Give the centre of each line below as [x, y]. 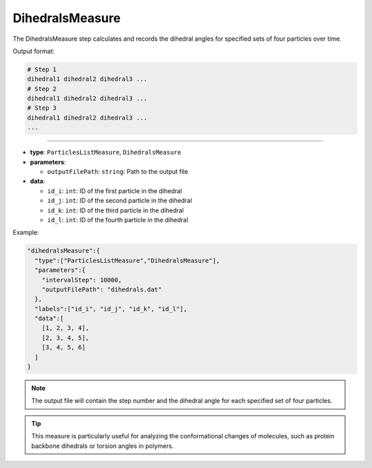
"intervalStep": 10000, [82, 280]
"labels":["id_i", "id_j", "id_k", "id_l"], [111, 309]
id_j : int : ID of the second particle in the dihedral [120, 201]
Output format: [34, 51]
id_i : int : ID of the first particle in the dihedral [115, 191]
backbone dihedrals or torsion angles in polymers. [103, 446]
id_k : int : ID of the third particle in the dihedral [115, 210]
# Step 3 [42, 108]
